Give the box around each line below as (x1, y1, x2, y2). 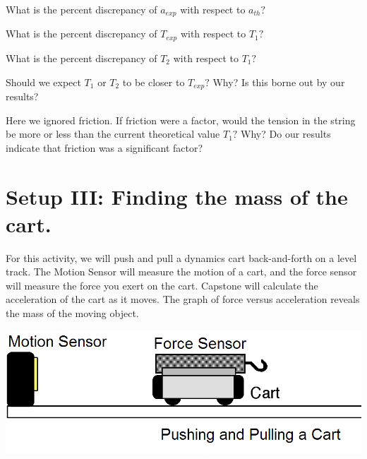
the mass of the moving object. (6, 306, 139, 321)
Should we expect (6, 74, 81, 89)
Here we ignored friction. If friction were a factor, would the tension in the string (6, 112, 356, 127)
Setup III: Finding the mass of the (6, 181, 348, 210)
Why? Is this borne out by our (212, 74, 345, 89)
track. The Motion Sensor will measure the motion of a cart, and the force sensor (6, 264, 357, 279)
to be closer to (122, 74, 185, 89)
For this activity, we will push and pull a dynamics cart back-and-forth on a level (6, 250, 357, 265)
